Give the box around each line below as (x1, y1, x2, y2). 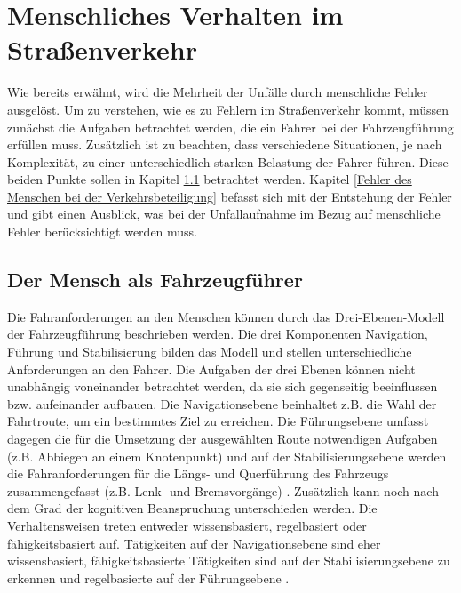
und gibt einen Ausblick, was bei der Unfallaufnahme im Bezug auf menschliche (7, 204, 441, 223)
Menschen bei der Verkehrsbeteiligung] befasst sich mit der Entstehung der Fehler (7, 187, 452, 205)
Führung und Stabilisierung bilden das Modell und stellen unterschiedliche (7, 342, 412, 361)
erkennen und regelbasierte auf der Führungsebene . (7, 568, 290, 587)
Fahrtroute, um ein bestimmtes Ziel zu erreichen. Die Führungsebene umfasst (7, 412, 429, 430)
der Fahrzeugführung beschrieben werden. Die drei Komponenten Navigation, (7, 325, 428, 343)
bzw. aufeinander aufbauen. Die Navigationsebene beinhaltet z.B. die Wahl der (7, 394, 437, 413)
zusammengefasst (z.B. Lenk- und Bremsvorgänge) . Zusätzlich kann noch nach (7, 481, 439, 500)
